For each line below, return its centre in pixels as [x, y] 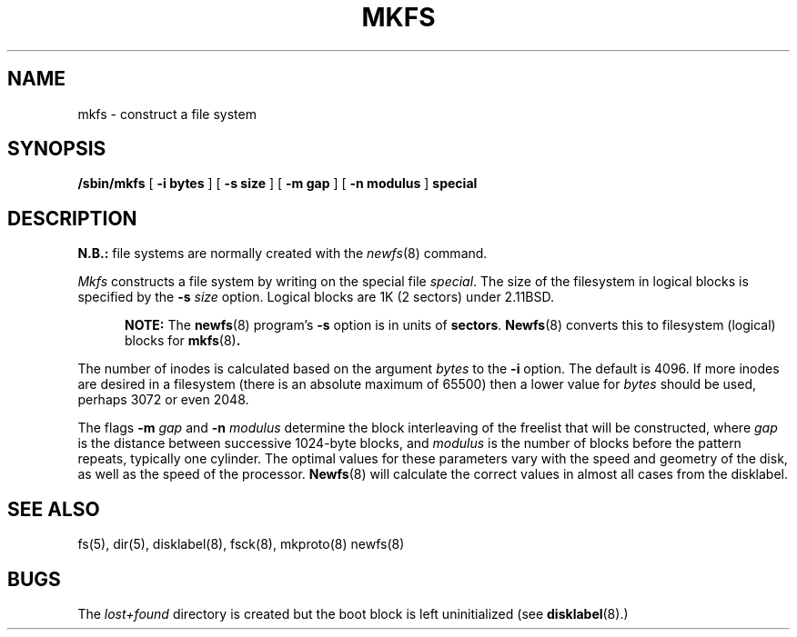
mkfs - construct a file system [167, 114]
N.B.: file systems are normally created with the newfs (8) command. [282, 254]
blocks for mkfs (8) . [183, 341]
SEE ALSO [54, 509]
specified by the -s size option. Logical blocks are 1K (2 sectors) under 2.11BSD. [316, 297]
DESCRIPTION [72, 218]
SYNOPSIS [57, 149]
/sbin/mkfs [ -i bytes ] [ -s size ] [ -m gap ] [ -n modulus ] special [277, 184]
